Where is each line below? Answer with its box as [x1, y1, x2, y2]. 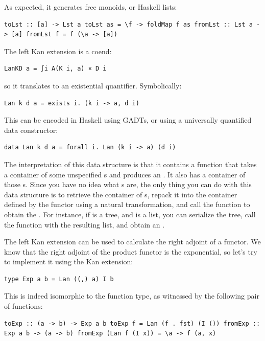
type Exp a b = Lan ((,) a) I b [4, 275, 114, 283]
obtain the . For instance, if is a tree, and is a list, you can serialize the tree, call [4, 209, 256, 219]
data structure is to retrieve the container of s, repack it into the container [4, 189, 237, 199]
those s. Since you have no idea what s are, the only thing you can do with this [4, 179, 252, 190]
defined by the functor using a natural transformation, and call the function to [4, 199, 250, 210]
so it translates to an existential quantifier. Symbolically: [4, 80, 182, 90]
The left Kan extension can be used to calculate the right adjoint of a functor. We [4, 236, 261, 247]
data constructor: [4, 124, 58, 135]
